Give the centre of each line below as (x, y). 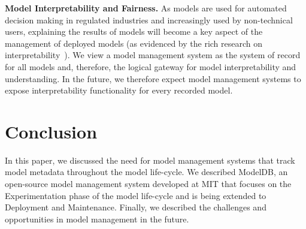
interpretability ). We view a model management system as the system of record (153, 55)
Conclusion (51, 131)
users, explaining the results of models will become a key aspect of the (134, 31)
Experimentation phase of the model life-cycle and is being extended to (136, 195)
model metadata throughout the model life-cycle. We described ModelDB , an (146, 172)
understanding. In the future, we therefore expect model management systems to (153, 78)
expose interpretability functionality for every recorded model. (119, 90)
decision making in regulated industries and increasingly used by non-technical (149, 19)
